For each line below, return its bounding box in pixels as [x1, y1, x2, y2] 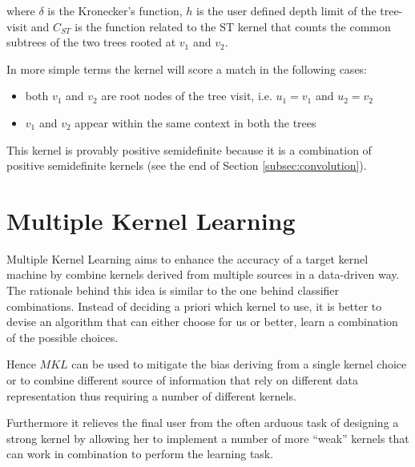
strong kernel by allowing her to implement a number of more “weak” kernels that [6, 429, 409, 446]
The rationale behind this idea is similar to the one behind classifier [6, 282, 340, 299]
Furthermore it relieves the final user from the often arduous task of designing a [6, 414, 399, 431]
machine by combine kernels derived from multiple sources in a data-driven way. [6, 266, 400, 283]
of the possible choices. [6, 328, 119, 345]
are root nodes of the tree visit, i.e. [101, 87, 272, 104]
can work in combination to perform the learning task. [6, 445, 274, 462]
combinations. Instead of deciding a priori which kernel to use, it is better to [6, 297, 382, 314]
